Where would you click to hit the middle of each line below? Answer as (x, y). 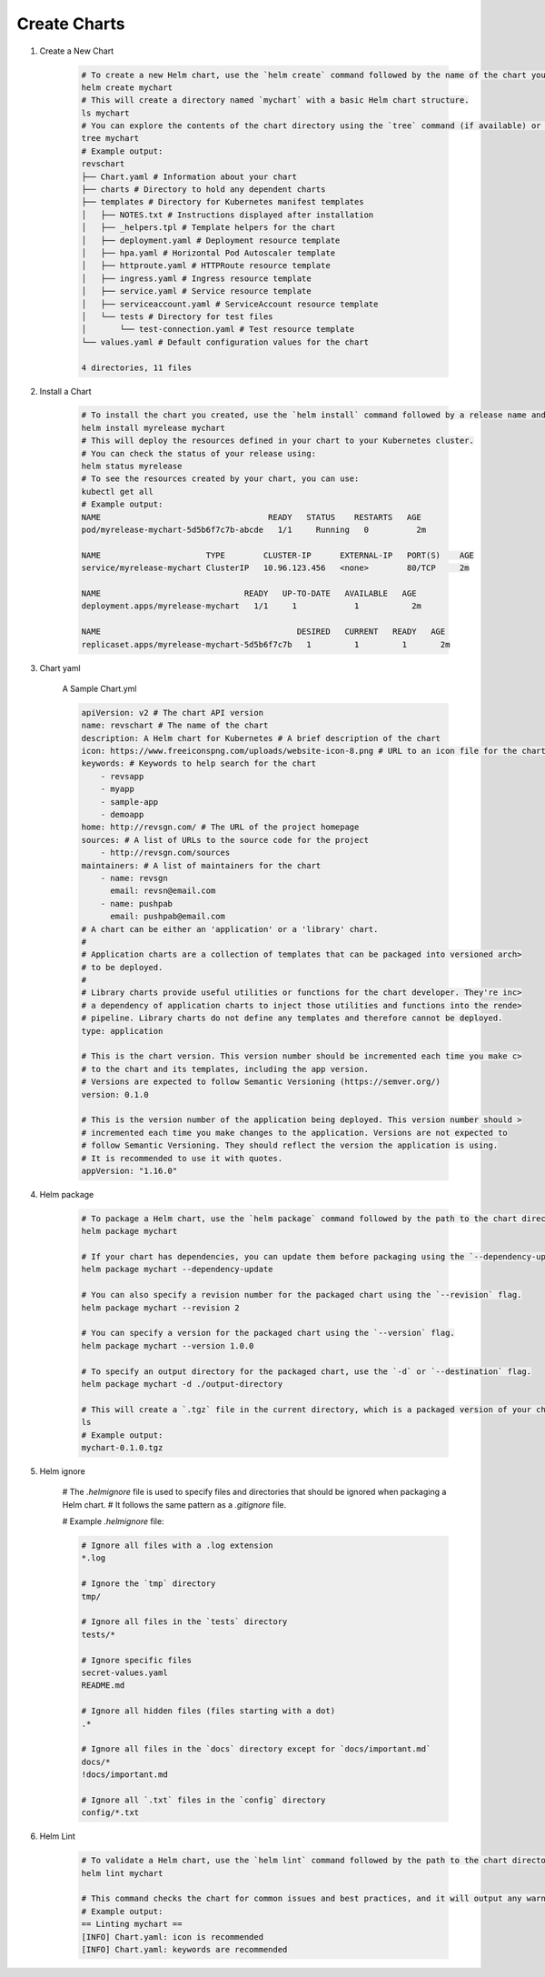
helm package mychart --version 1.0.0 (168, 1345)
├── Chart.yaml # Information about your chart (189, 176)
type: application (122, 1031)
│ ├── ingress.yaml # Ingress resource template (197, 278)
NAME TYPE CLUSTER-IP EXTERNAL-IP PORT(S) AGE (277, 555)
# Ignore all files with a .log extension (177, 1545)
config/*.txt (110, 1813)
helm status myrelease (132, 467)
